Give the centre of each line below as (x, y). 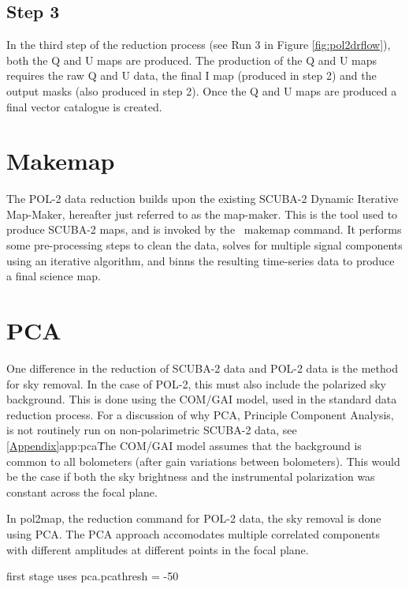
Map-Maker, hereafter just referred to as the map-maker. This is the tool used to (202, 214)
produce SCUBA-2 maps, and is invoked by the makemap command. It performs (204, 229)
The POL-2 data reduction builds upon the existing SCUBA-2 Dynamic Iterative (203, 199)
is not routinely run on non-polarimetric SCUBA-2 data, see (152, 430)
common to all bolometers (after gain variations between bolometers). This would (203, 461)
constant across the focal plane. (82, 491)
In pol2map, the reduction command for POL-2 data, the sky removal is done (194, 518)
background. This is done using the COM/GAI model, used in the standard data (202, 399)
